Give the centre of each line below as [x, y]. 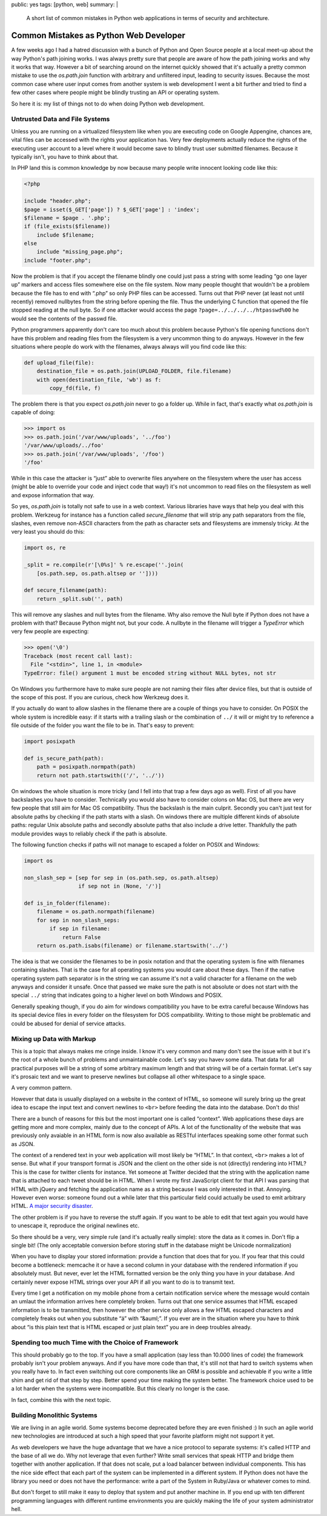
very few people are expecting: [50, 631]
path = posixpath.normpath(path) [86, 767]
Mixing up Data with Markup [54, 1039]
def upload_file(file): [59, 363]
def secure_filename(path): [65, 590]
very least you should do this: [48, 532]
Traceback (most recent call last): [78, 656]
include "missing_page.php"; [80, 252]
